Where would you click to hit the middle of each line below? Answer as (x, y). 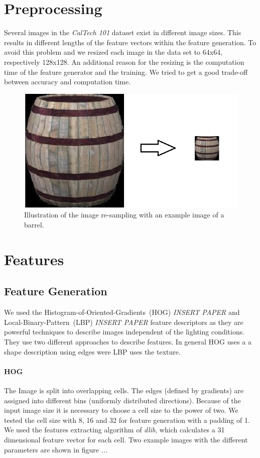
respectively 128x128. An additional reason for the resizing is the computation (124, 62)
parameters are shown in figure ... (56, 449)
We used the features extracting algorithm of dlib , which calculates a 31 (114, 430)
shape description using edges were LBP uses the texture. (92, 351)
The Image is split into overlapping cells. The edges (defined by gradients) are (124, 390)
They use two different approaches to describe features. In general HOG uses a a (128, 341)
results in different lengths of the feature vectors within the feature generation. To (130, 42)
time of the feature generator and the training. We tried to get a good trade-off (126, 72)
